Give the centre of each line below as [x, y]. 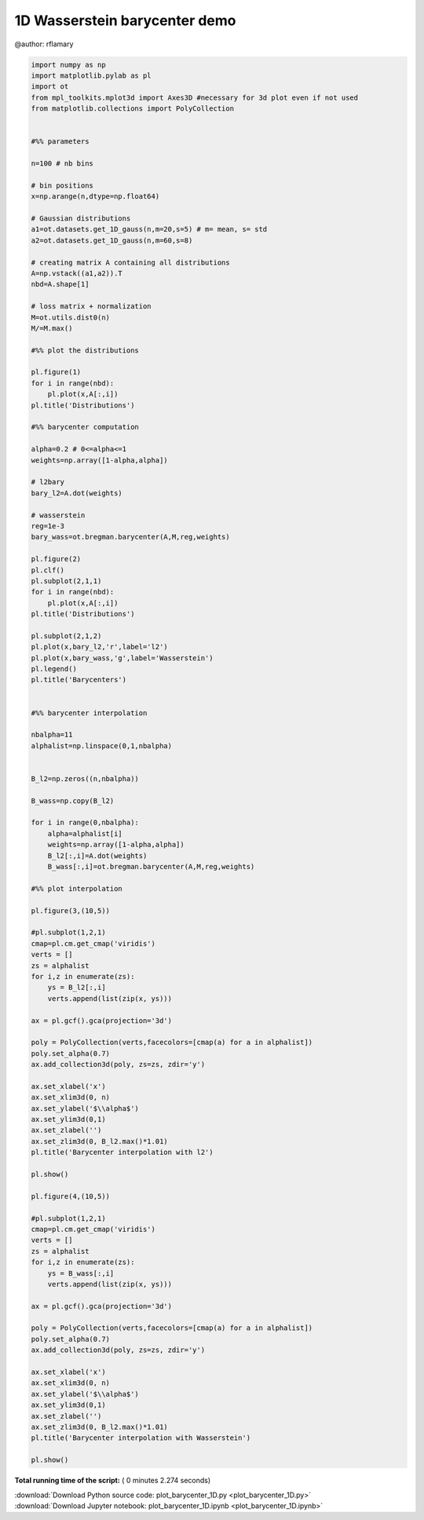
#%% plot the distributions [85, 350]
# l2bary [48, 482]
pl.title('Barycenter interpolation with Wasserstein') [141, 1438]
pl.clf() [48, 570]
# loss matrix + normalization [91, 307]
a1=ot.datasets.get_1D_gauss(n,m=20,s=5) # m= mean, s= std [149, 229]
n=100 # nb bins [62, 164]
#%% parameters [60, 142]
